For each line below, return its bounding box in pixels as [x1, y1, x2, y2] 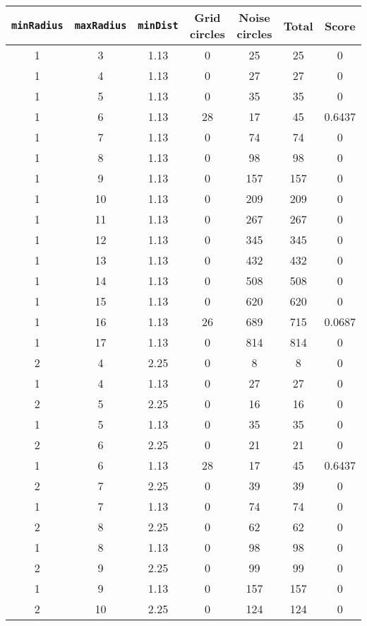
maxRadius [74, 20, 127, 31]
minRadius [11, 20, 64, 31]
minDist [138, 20, 179, 31]
